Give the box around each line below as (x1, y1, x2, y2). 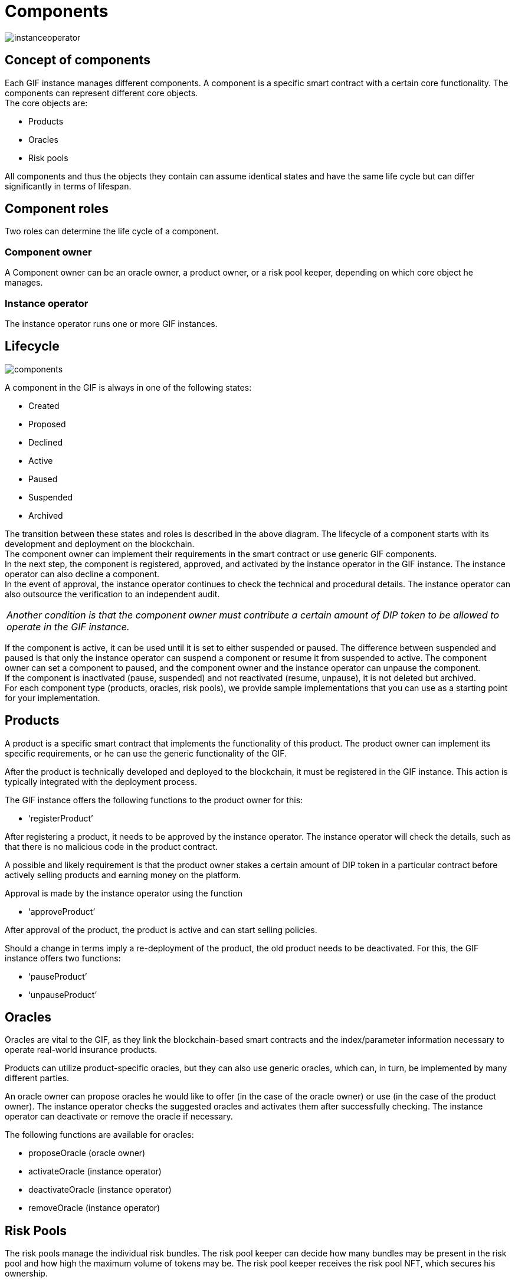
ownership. (5, 1268, 48, 1279)
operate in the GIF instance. (6, 620, 130, 633)
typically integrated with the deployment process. (5, 776, 197, 787)
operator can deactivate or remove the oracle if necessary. (5, 1111, 233, 1122)
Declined (28, 437, 63, 447)
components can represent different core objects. (5, 87, 198, 98)
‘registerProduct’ (28, 813, 93, 823)
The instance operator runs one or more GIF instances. (5, 318, 218, 329)
